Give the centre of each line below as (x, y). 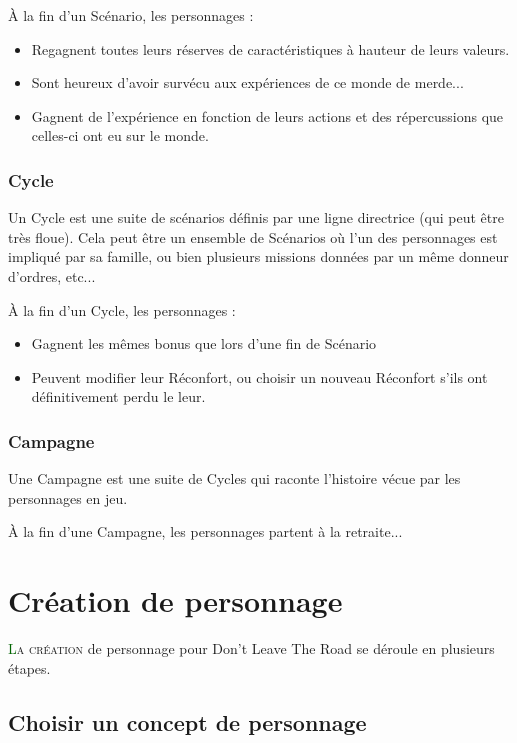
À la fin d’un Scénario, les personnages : (131, 15)
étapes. (29, 667)
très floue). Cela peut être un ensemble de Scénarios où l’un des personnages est (253, 236)
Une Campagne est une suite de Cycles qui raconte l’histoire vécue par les (234, 478)
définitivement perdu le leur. (118, 396)
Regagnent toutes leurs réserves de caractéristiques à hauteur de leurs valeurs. (270, 48)
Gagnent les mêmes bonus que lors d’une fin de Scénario (204, 343)
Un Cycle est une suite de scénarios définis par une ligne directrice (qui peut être (256, 217)
